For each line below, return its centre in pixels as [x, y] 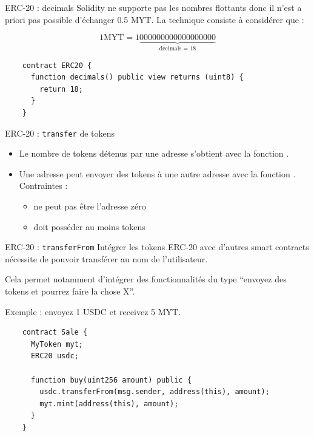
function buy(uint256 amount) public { [111, 380]
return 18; [61, 89]
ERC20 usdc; [55, 356]
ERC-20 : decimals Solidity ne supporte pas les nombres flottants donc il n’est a [153, 7]
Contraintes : [43, 186]
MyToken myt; [57, 344]
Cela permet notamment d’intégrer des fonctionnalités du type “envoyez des [146, 279]
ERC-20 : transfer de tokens [60, 133]
